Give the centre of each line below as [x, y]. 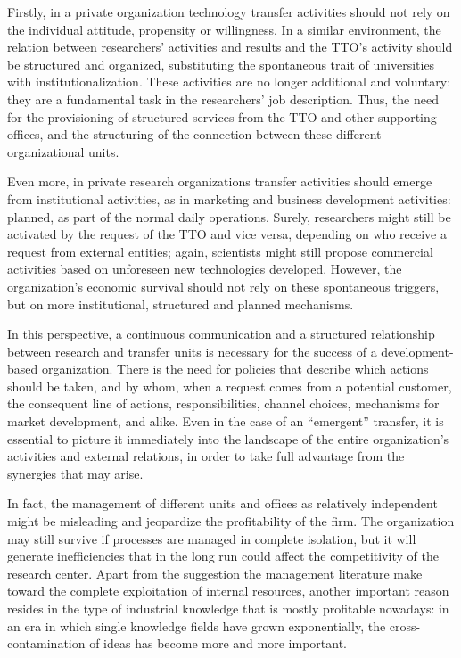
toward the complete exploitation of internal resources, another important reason [228, 591]
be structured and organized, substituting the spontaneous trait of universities [221, 64]
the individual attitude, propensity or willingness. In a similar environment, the [224, 29]
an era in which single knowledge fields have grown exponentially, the [197, 625]
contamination [46, 643]
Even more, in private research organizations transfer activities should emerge [220, 181]
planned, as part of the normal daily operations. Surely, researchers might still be [229, 216]
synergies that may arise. [75, 473]
